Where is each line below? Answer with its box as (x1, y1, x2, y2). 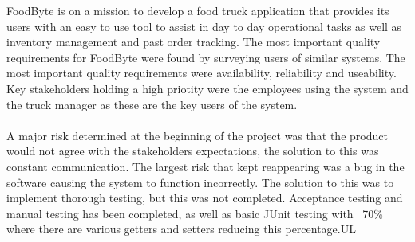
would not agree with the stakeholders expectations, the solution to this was (6, 142, 379, 159)
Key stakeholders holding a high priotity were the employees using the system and (6, 80, 409, 96)
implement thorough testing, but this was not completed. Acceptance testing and (6, 189, 403, 206)
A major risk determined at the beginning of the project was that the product (6, 127, 388, 143)
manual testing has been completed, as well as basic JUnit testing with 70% (6, 205, 383, 221)
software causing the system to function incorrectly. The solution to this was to (6, 174, 394, 190)
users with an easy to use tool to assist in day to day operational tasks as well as (6, 18, 402, 34)
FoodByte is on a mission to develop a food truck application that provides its (6, 2, 389, 18)
